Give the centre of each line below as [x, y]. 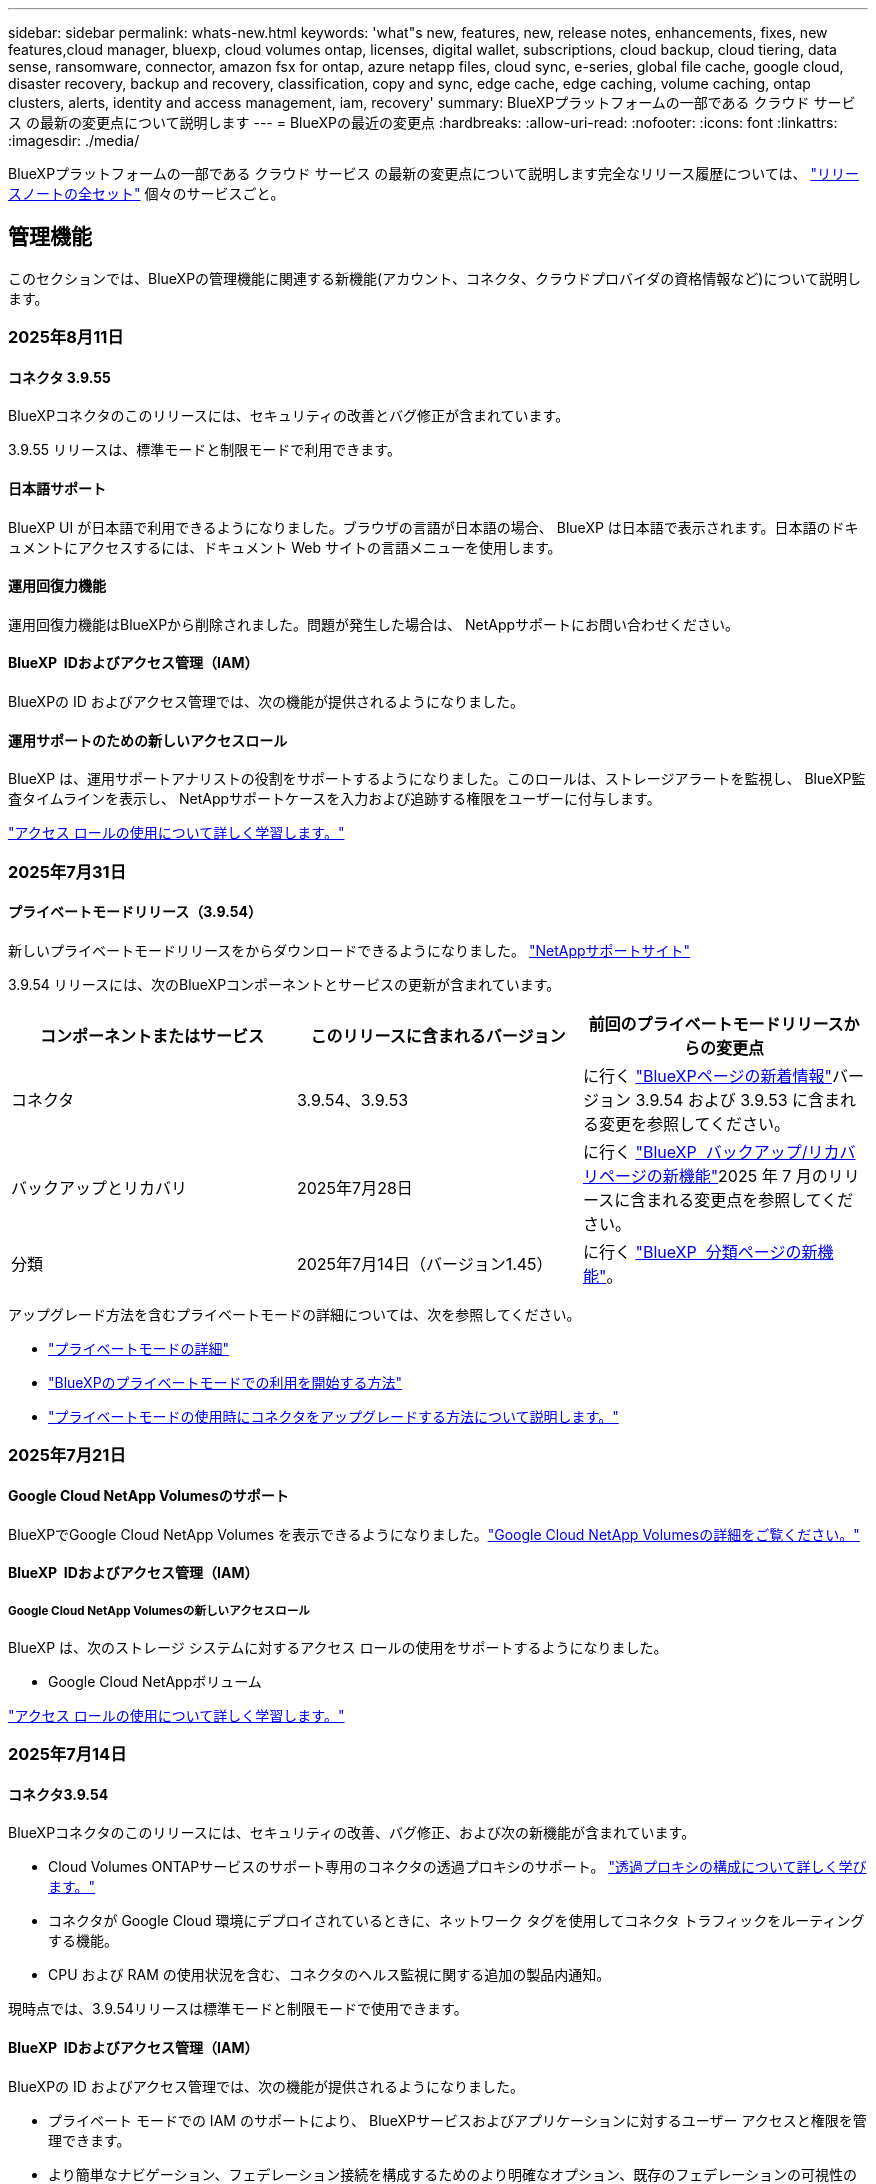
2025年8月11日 [66, 337]
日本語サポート [57, 489]
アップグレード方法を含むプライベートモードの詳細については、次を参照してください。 [294, 1314]
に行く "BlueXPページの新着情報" [707, 1075]
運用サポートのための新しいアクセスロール [148, 740]
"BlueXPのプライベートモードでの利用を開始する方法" [225, 1382]
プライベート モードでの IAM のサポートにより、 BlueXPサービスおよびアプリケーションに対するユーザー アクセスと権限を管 [457, 2120]
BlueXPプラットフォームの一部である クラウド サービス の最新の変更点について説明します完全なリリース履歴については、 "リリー [433, 173]
